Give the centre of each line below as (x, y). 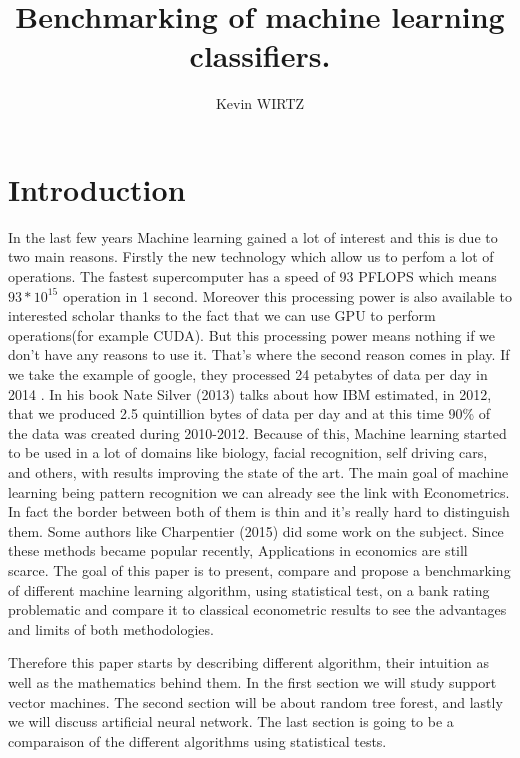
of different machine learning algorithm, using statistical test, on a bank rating (249, 589)
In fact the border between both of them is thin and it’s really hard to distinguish (259, 511)
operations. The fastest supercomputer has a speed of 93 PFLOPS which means (252, 276)
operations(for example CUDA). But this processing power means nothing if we (252, 334)
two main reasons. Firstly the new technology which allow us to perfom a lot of (251, 256)
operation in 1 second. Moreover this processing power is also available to (287, 295)
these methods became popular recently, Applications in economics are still (238, 550)
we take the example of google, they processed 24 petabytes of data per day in (248, 374)
